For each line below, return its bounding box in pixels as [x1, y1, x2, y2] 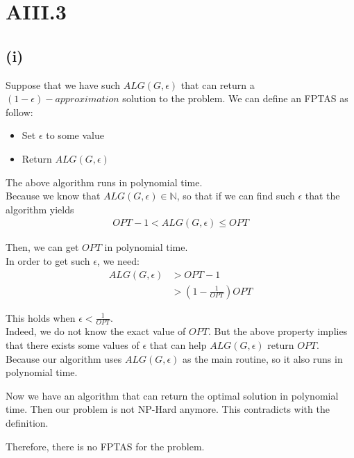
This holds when [6, 310, 76, 325]
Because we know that [6, 188, 101, 203]
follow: [6, 104, 33, 119]
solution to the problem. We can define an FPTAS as [122, 91, 348, 106]
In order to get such [6, 253, 90, 268]
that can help [149, 338, 207, 352]
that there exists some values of [6, 338, 140, 352]
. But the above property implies [208, 324, 348, 338]
